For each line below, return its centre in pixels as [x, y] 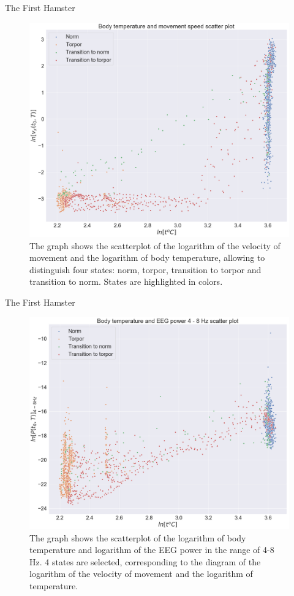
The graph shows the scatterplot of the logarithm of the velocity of [155, 245]
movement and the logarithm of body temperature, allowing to [147, 257]
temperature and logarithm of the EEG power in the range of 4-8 [152, 550]
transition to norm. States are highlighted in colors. [126, 281]
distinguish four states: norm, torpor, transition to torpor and [145, 269]
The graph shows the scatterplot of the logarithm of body [138, 537]
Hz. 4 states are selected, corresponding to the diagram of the [145, 561]
